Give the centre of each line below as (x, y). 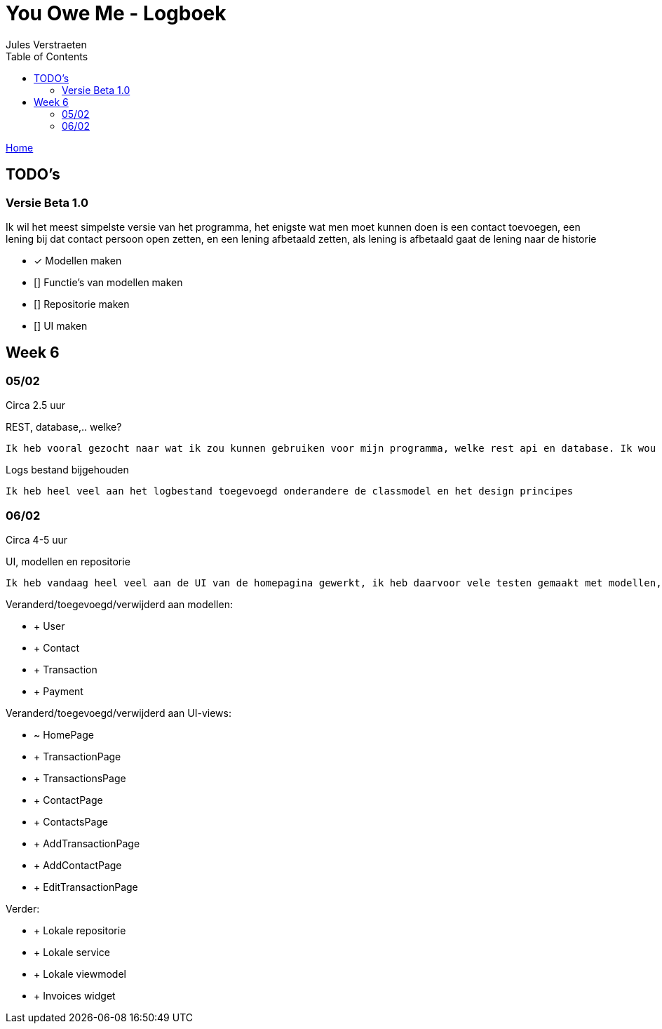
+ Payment (59, 691)
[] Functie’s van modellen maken (108, 282)
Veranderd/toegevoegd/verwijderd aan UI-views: (119, 713)
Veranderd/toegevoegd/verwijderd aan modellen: (119, 604)
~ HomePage (64, 734)
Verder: (23, 908)
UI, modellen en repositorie (68, 561)
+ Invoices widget (75, 995)
